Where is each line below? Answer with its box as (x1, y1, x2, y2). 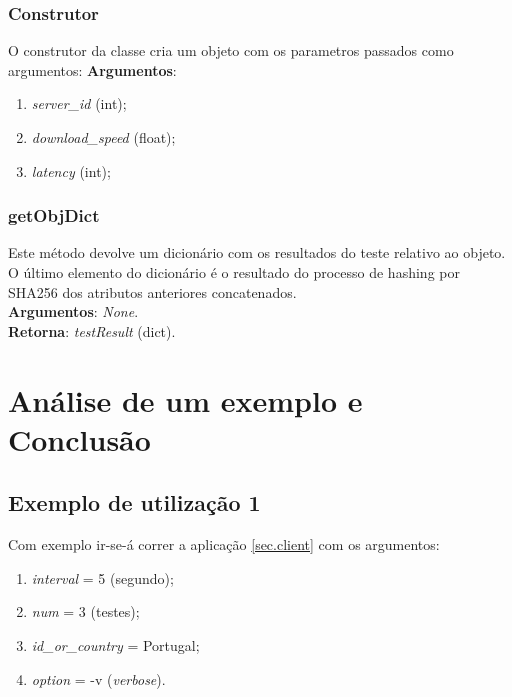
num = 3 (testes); (31, 601, 140, 622)
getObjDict (8, 203, 100, 228)
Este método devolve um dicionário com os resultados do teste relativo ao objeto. (8, 242, 506, 263)
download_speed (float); (31, 127, 176, 147)
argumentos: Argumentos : (8, 59, 177, 80)
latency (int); (31, 160, 111, 181)
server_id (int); (31, 93, 127, 114)
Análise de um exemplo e (8, 379, 363, 420)
